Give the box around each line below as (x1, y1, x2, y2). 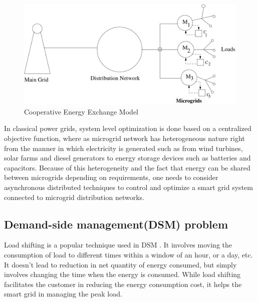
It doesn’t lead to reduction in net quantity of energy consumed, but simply (4, 259, 237, 269)
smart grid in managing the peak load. (4, 288, 122, 299)
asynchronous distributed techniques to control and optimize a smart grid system (4, 181, 253, 192)
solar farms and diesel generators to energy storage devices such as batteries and (4, 152, 251, 163)
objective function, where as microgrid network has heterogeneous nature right (4, 133, 245, 143)
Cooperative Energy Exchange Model (24, 106, 138, 116)
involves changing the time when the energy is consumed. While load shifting (4, 269, 241, 279)
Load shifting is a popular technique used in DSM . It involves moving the (4, 239, 232, 250)
